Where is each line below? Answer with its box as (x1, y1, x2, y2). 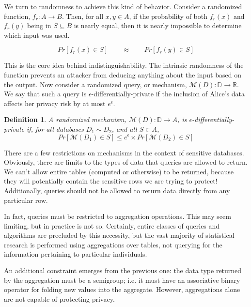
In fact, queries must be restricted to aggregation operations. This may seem (4, 211, 231, 221)
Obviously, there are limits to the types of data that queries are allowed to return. (4, 157, 248, 167)
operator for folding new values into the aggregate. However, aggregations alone (4, 284, 240, 294)
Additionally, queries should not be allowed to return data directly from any (4, 185, 230, 195)
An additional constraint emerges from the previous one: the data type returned (4, 265, 242, 276)
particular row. (4, 195, 48, 205)
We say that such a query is (4, 89, 87, 99)
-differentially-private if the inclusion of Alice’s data (91, 89, 245, 99)
